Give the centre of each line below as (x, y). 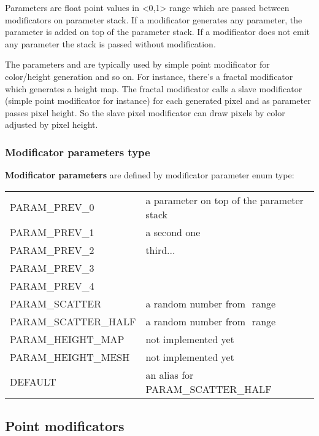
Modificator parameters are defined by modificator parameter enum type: (150, 175)
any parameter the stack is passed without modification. (110, 43)
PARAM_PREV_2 (52, 250)
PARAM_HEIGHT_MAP (67, 339)
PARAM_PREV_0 (52, 207)
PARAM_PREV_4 (52, 285)
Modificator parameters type (78, 152)
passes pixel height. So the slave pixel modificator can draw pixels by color (145, 112)
